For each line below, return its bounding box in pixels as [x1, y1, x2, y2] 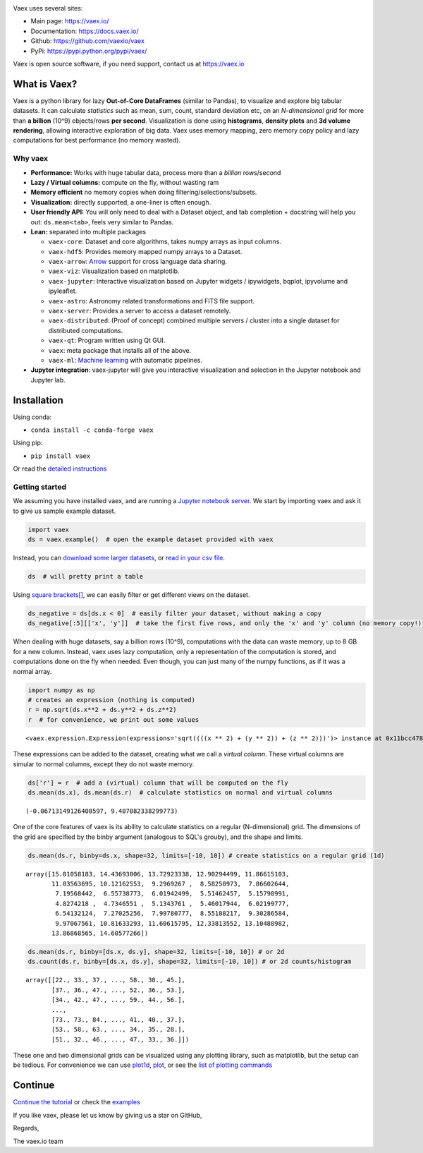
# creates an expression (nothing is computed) [27, 696, 195, 704]
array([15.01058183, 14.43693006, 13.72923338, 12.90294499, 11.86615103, [25, 870, 290, 878]
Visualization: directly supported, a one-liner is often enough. [30, 198, 211, 206]
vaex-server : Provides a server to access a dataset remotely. [48, 307, 231, 315]
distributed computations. [48, 326, 123, 334]
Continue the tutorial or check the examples [13, 1098, 140, 1106]
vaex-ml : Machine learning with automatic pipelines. [48, 356, 203, 364]
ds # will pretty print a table [27, 572, 144, 581]
